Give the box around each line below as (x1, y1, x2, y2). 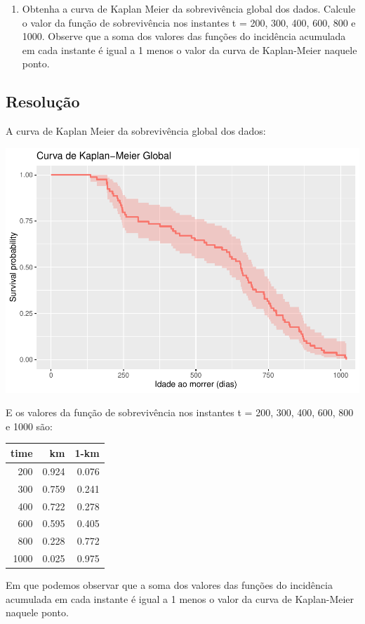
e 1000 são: (6, 418, 53, 433)
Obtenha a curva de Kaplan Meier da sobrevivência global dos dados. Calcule (22, 1, 356, 15)
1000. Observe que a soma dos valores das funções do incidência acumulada (22, 29, 346, 44)
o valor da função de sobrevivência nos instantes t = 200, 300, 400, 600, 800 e (22, 15, 356, 29)
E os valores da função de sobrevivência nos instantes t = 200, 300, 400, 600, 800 (6, 405, 354, 420)
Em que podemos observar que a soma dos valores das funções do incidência (6, 578, 333, 592)
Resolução (6, 91, 80, 112)
